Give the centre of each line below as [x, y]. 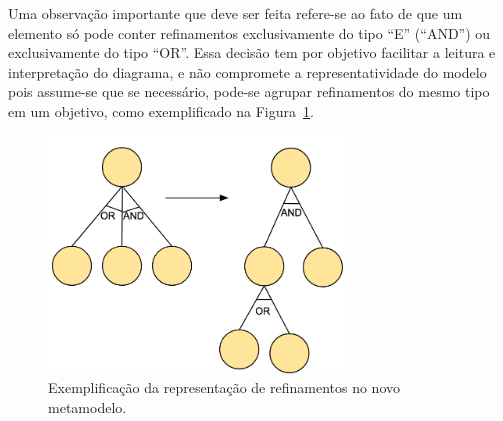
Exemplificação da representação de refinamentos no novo [224, 387]
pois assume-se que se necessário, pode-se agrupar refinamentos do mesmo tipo [249, 91]
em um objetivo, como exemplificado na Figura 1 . [161, 110]
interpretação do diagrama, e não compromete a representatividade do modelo [247, 71]
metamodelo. [87, 406]
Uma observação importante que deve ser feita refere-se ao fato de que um [235, 13]
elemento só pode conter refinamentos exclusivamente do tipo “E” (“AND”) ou [249, 32]
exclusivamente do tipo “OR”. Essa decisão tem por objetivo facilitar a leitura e [252, 52]
